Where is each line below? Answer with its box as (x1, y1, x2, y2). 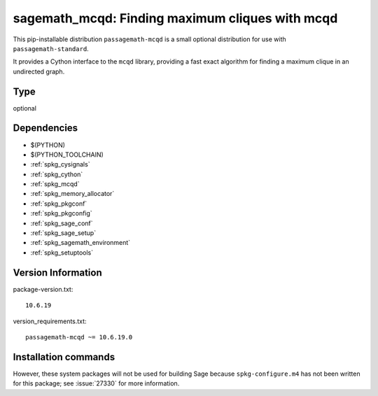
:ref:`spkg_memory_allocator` (30, 190, 115, 198)
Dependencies (13, 122, 78, 134)
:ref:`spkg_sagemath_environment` (30, 239, 131, 247)
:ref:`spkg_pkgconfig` (30, 209, 92, 218)
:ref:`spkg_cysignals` (30, 160, 90, 169)
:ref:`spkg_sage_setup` (30, 229, 97, 237)
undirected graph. (13, 67, 65, 76)
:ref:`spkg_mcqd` (30, 180, 80, 188)
